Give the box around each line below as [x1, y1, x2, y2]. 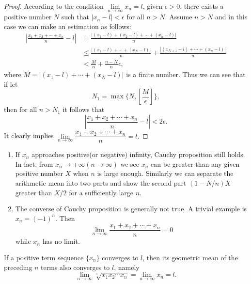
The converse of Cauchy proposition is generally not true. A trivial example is [15, 204, 247, 214]
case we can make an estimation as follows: [4, 21, 131, 31]
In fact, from [15, 158, 53, 169]
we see [120, 158, 140, 169]
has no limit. [42, 236, 80, 246]
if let [4, 79, 18, 89]
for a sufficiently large [69, 187, 134, 197]
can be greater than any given [151, 158, 240, 169]
